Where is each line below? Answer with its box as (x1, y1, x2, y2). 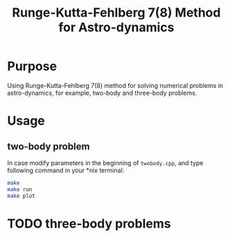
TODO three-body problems (7, 216, 171, 231)
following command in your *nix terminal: (7, 166, 125, 174)
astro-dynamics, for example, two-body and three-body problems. (7, 89, 197, 97)
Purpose (7, 59, 57, 74)
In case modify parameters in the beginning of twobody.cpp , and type (7, 158, 204, 167)
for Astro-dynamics (58, 19, 175, 35)
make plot (7, 192, 36, 199)
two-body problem (7, 140, 90, 152)
